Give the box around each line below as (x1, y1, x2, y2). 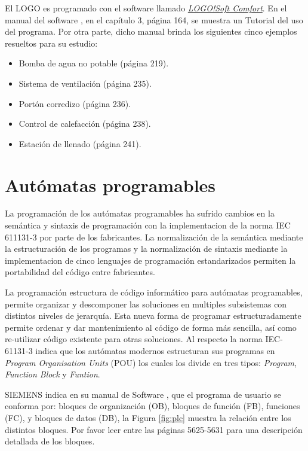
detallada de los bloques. (5, 435, 95, 447)
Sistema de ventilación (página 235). (19, 77, 152, 89)
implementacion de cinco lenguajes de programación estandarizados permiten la (5, 254, 296, 266)
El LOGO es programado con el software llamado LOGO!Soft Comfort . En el (5, 2, 287, 14)
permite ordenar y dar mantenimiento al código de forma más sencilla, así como (5, 321, 297, 333)
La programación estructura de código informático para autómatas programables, (5, 286, 303, 298)
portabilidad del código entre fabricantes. (5, 266, 155, 278)
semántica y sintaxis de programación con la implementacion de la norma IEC (5, 219, 291, 231)
